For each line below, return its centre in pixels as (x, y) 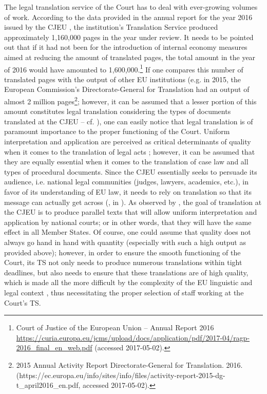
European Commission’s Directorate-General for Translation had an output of (127, 89)
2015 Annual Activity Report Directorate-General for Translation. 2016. (129, 364)
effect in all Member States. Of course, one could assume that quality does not (128, 232)
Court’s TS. (23, 302)
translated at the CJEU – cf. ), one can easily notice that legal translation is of (129, 121)
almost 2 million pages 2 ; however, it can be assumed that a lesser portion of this (130, 100)
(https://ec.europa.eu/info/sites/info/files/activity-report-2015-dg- (121, 375)
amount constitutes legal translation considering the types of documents (118, 111)
